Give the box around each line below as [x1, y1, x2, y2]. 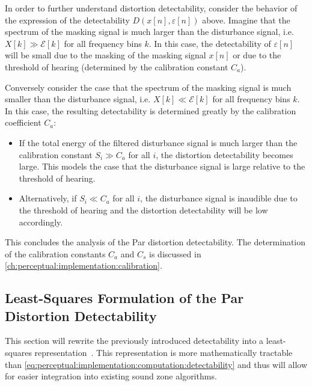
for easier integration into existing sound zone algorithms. [5, 370, 217, 382]
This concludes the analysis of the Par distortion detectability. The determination [5, 236, 306, 248]
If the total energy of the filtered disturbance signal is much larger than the [19, 136, 298, 149]
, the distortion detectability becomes [156, 148, 293, 161]
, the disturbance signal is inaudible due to [140, 192, 298, 204]
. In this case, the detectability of [148, 37, 271, 49]
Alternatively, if [19, 192, 77, 204]
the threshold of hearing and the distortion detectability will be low [19, 203, 268, 216]
